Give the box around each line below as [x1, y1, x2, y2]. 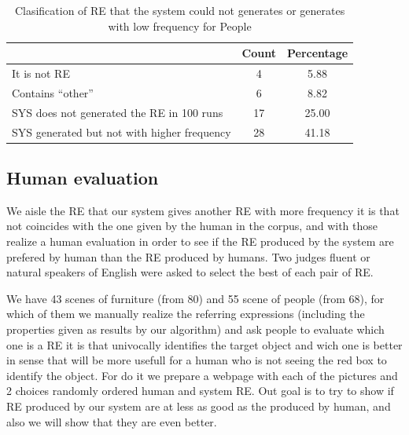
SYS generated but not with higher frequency [12, 123, 231, 140]
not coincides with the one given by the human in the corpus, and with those [6, 217, 378, 234]
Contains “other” [12, 84, 94, 101]
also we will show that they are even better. [6, 413, 217, 430]
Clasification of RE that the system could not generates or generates [14, 2, 345, 18]
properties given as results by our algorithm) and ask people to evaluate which [6, 321, 385, 338]
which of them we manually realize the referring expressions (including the [6, 305, 365, 322]
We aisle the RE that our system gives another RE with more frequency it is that [6, 202, 400, 218]
